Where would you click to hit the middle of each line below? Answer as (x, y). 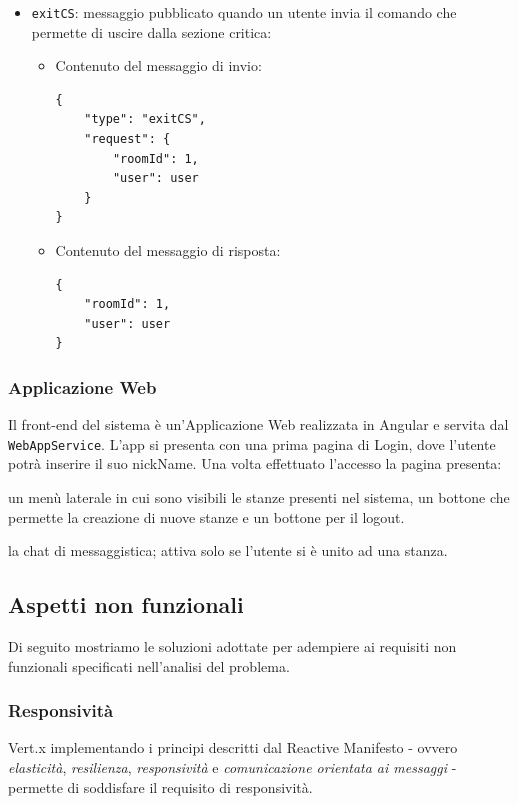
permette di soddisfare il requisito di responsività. (160, 786)
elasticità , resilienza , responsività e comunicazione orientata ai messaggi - (232, 767)
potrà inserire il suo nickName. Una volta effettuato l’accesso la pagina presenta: (255, 463)
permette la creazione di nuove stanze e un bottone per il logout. (206, 516)
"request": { (127, 139)
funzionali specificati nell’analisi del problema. (149, 665)
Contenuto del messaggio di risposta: (168, 250)
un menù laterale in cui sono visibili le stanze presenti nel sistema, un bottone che (259, 497)
